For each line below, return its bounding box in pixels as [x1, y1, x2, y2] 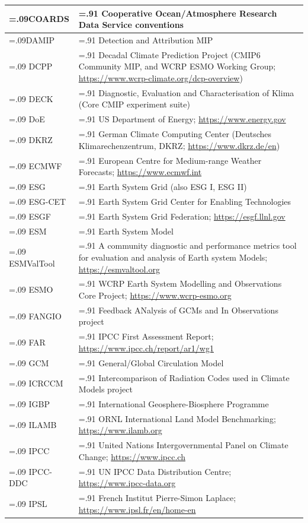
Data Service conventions [78, 18, 184, 31]
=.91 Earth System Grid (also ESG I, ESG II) [78, 180, 247, 192]
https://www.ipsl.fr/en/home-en [78, 503, 196, 515]
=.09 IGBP [9, 397, 50, 410]
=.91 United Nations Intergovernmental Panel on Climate [78, 439, 288, 451]
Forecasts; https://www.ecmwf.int [78, 166, 202, 178]
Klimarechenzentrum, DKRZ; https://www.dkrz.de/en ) [78, 139, 280, 151]
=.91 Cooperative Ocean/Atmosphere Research [78, 7, 277, 19]
